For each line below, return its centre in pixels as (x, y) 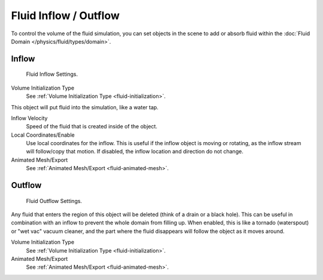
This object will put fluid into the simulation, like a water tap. (85, 107)
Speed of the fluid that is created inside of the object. (92, 127)
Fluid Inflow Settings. (52, 74)
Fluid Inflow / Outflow (65, 16)
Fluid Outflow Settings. (54, 201)
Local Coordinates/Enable (43, 135)
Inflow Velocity (29, 118)
